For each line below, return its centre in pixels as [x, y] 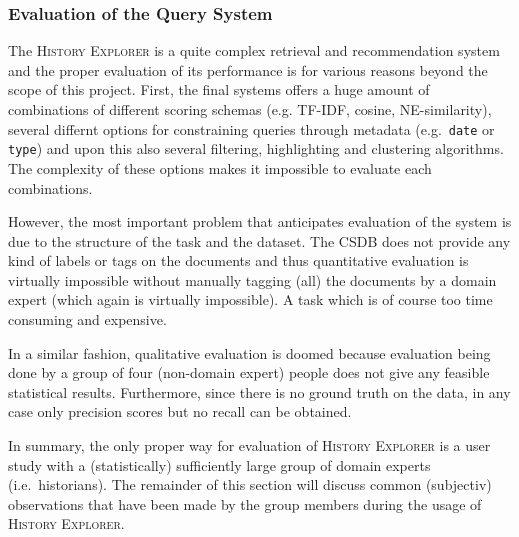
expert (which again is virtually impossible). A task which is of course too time [250, 299]
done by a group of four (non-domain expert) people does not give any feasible [249, 372]
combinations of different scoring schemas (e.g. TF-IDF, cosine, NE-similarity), [250, 109]
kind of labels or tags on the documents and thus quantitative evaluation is [238, 260]
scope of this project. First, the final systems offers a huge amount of [219, 89]
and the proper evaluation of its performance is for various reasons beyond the [248, 69]
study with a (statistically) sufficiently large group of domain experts [219, 464]
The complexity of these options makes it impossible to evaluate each [220, 167]
